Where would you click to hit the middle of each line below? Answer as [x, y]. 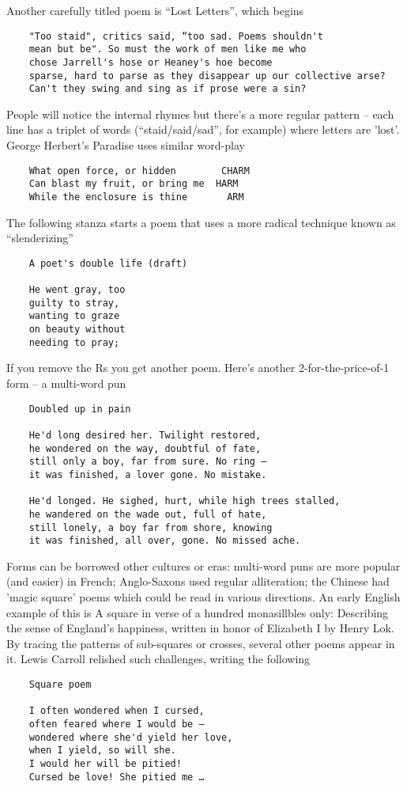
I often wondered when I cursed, [117, 711]
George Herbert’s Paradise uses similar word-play [126, 145]
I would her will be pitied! [105, 763]
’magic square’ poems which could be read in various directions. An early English [203, 597]
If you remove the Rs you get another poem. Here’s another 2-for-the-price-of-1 [198, 368]
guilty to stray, [74, 303]
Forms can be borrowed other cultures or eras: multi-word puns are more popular [203, 565]
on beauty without [77, 330]
